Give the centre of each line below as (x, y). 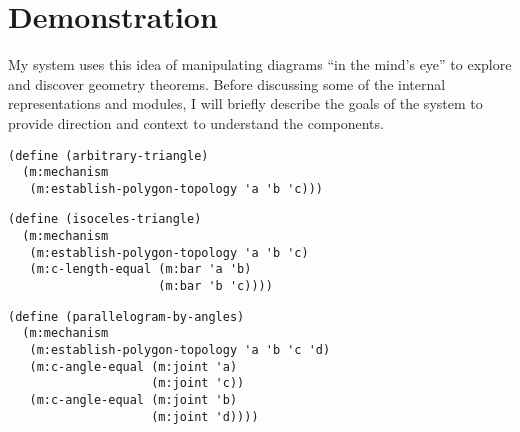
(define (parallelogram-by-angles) (126, 316)
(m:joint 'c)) (198, 383)
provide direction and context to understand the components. (196, 122)
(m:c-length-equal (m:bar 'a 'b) (140, 269)
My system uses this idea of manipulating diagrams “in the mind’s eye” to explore (260, 64)
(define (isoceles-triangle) (105, 219)
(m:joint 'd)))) (205, 416)
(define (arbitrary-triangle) (108, 155)
